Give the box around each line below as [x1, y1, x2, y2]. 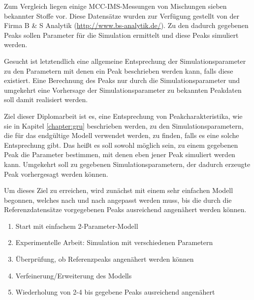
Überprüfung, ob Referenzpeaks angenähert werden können [15, 254, 194, 264]
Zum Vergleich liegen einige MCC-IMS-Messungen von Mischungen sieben [4, 1, 227, 11]
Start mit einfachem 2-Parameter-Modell [15, 220, 138, 231]
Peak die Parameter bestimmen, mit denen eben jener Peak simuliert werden [4, 149, 235, 160]
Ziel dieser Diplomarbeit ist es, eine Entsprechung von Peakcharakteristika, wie [4, 110, 243, 121]
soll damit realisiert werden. [4, 94, 88, 105]
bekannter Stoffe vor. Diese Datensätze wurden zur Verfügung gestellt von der [4, 10, 240, 21]
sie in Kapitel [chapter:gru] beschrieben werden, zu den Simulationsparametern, [4, 120, 244, 131]
